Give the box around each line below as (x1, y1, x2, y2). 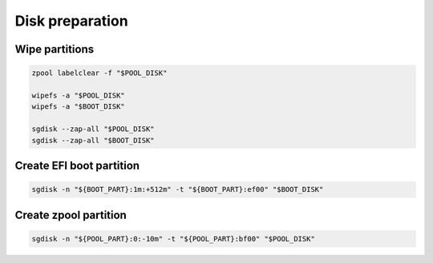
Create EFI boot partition (14, 158, 140, 172)
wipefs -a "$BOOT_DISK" (31, 102, 126, 111)
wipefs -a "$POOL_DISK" (31, 90, 126, 100)
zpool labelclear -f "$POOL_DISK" (31, 69, 168, 78)
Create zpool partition (14, 208, 127, 221)
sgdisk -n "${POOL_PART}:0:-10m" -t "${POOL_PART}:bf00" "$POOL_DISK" (31, 234, 316, 243)
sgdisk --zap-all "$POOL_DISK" (31, 125, 156, 133)
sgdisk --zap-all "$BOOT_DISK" (31, 136, 156, 145)
